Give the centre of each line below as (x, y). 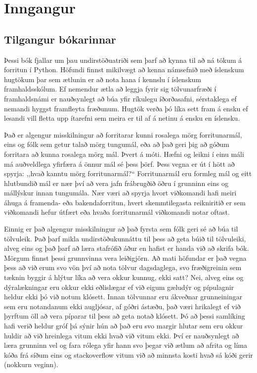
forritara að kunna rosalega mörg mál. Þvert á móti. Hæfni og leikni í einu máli (124, 154)
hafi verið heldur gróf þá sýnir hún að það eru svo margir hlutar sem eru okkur (124, 326)
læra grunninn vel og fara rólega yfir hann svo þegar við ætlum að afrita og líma (126, 345)
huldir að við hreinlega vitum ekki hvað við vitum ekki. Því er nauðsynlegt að (122, 335)
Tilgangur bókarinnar (60, 39)
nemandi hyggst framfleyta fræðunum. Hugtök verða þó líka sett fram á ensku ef (126, 108)
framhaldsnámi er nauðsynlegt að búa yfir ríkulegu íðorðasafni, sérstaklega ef (120, 98)
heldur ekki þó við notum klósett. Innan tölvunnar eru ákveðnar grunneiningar (123, 297)
